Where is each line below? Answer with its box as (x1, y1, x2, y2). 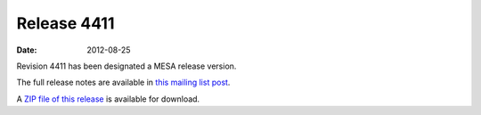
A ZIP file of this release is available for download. (16, 94, 200, 104)
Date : (16, 45, 37, 55)
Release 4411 (16, 13, 115, 33)
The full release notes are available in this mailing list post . (16, 77, 231, 88)
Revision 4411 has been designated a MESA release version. (16, 61, 237, 71)
